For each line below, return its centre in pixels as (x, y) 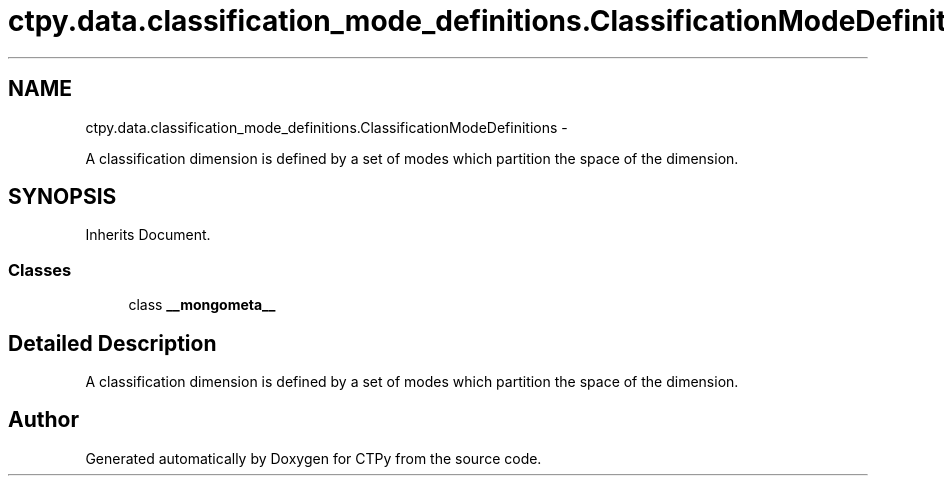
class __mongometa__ (202, 305)
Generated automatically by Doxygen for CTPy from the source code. (313, 458)
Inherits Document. (148, 235)
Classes (40, 269)
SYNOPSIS (62, 197)
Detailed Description (112, 343)
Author (43, 420)
